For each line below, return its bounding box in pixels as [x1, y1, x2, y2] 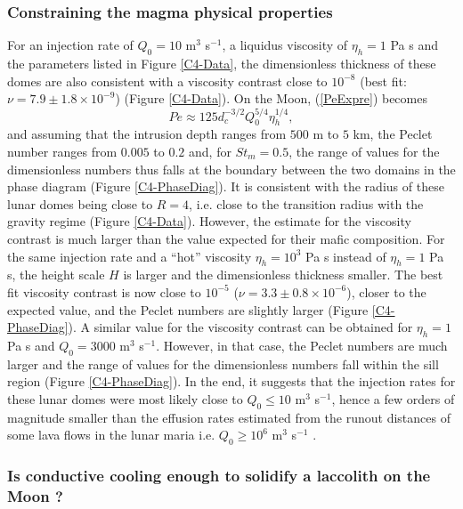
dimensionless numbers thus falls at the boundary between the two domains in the [7, 159, 456, 178]
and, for [189, 141, 231, 160]
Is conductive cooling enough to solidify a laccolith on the [7, 465, 431, 486]
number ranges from [7, 141, 118, 160]
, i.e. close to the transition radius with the [189, 194, 424, 213]
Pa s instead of [305, 246, 386, 265]
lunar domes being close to [7, 194, 153, 213]
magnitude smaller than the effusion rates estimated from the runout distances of [7, 408, 451, 426]
